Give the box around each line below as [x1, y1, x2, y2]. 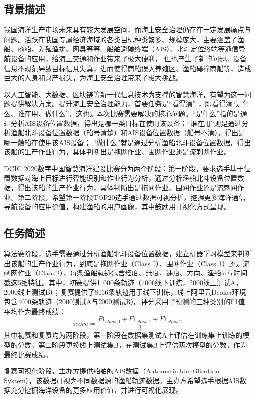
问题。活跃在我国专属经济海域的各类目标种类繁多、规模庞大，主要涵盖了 [4, 34, 237, 44]
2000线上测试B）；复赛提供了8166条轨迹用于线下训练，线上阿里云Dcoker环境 [4, 287, 246, 297]
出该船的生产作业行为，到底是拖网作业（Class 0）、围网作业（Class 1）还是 [4, 258, 243, 268]
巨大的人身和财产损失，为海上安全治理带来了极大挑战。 [4, 73, 182, 83]
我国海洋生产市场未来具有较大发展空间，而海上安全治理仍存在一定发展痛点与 [4, 25, 251, 35]
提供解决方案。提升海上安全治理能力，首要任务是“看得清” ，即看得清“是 [10, 99, 243, 109]
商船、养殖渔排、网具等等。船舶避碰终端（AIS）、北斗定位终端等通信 [17, 44, 239, 54]
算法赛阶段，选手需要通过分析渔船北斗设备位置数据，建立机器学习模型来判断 [4, 249, 251, 259]
